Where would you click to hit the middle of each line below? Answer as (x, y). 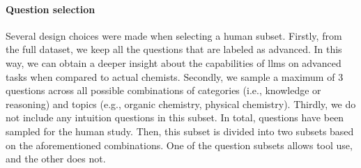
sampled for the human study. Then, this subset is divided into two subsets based (180, 131)
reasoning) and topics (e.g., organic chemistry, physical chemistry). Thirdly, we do (181, 104)
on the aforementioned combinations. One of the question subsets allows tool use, (179, 145)
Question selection (51, 9)
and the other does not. (56, 159)
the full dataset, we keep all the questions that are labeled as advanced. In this (174, 49)
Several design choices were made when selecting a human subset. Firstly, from (174, 35)
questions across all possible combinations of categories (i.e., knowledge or (163, 90)
